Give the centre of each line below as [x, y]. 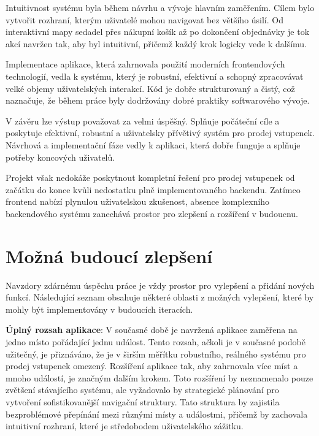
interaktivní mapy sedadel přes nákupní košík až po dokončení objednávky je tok [158, 32]
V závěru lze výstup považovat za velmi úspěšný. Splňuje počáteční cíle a [143, 120]
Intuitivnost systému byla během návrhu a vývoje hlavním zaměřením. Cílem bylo [160, 7]
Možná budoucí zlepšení [109, 255]
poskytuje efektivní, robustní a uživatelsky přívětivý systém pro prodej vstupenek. [160, 133]
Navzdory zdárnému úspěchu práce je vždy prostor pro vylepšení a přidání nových [160, 285]
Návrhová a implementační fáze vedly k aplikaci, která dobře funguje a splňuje [153, 144]
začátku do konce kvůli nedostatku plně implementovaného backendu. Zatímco [153, 189]
